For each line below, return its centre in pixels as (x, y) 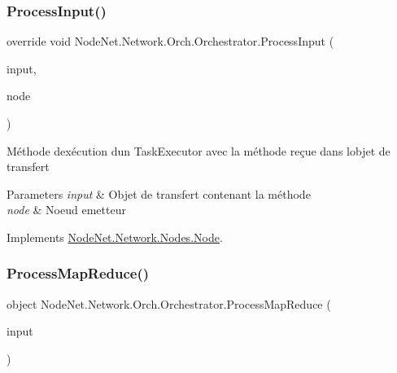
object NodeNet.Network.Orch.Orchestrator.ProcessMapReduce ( (169, 303)
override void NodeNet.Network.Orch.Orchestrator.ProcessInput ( (170, 41)
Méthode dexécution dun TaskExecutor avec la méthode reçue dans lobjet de (198, 150)
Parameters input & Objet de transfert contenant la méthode (159, 193)
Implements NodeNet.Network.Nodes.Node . (115, 237)
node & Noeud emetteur (66, 210)
